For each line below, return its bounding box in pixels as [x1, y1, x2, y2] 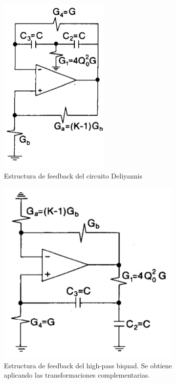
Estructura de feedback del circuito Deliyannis [4, 170, 143, 180]
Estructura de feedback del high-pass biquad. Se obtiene [4, 360, 172, 370]
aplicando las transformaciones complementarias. [4, 370, 150, 380]
